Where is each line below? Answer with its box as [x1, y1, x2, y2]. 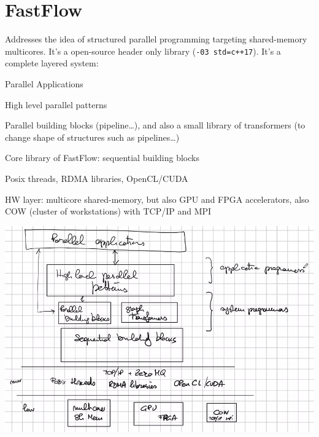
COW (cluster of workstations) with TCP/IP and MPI [5, 205, 212, 218]
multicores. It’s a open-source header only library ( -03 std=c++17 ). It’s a [5, 44, 281, 57]
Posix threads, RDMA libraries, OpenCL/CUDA [5, 171, 188, 184]
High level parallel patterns [5, 98, 107, 111]
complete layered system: [5, 57, 99, 69]
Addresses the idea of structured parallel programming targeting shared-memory [5, 33, 307, 45]
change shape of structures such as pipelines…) [5, 130, 180, 143]
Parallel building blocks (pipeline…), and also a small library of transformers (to [5, 119, 306, 132]
